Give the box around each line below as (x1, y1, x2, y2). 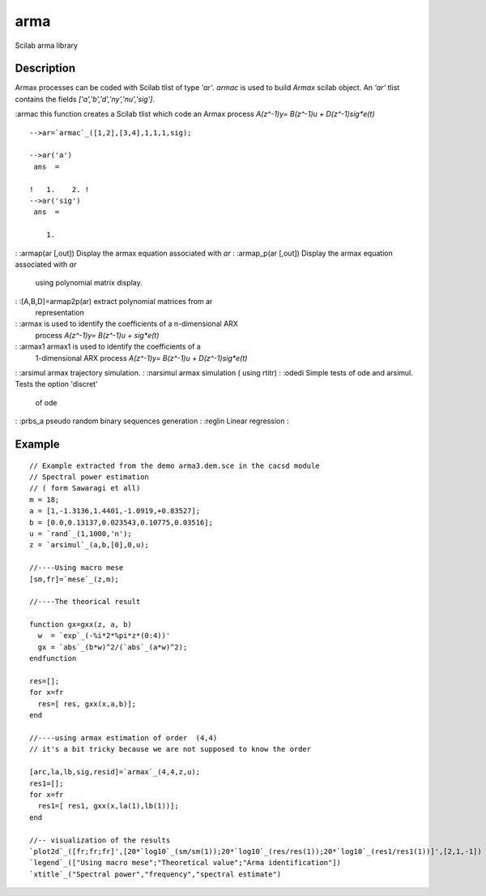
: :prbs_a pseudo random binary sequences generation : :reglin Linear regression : (15, 416, 289, 426)
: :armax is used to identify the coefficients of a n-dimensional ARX (15, 319, 239, 328)
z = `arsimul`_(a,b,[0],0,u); (29, 540, 150, 550)
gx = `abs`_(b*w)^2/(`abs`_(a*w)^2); (37, 642, 188, 652)
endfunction (29, 654, 77, 663)
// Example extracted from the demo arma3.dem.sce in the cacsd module (29, 461, 320, 470)
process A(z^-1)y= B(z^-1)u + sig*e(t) (35, 330, 160, 340)
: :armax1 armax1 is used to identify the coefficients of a (15, 341, 202, 352)
